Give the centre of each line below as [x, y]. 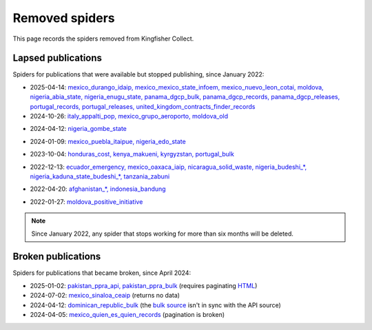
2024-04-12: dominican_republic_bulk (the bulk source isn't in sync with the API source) [156, 305]
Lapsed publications [58, 58]
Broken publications [57, 257]
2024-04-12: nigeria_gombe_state [79, 129]
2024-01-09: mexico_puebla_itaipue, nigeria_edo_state [108, 141]
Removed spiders [64, 18]
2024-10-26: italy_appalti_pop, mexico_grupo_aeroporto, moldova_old [129, 116]
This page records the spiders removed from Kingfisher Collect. [103, 39]
